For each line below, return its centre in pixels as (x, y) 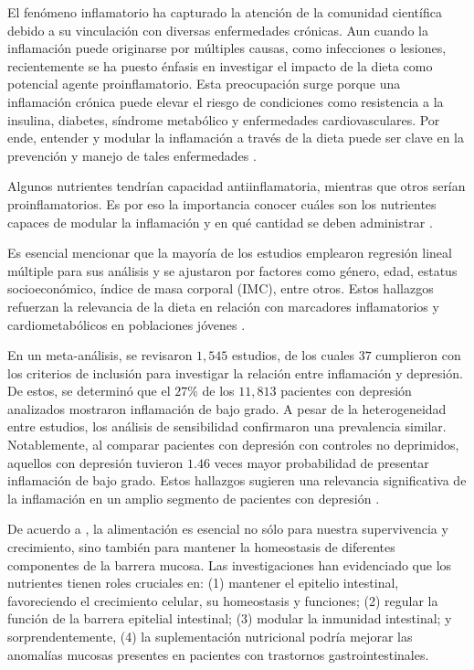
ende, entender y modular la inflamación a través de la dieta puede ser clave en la (236, 138)
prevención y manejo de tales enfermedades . (132, 155)
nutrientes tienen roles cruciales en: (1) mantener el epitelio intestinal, (203, 583)
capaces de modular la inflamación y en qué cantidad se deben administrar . (220, 222)
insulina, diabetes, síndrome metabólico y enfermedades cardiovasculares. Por (224, 119)
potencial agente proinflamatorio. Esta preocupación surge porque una (204, 84)
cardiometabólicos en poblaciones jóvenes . (126, 324)
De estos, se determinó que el (89, 391)
